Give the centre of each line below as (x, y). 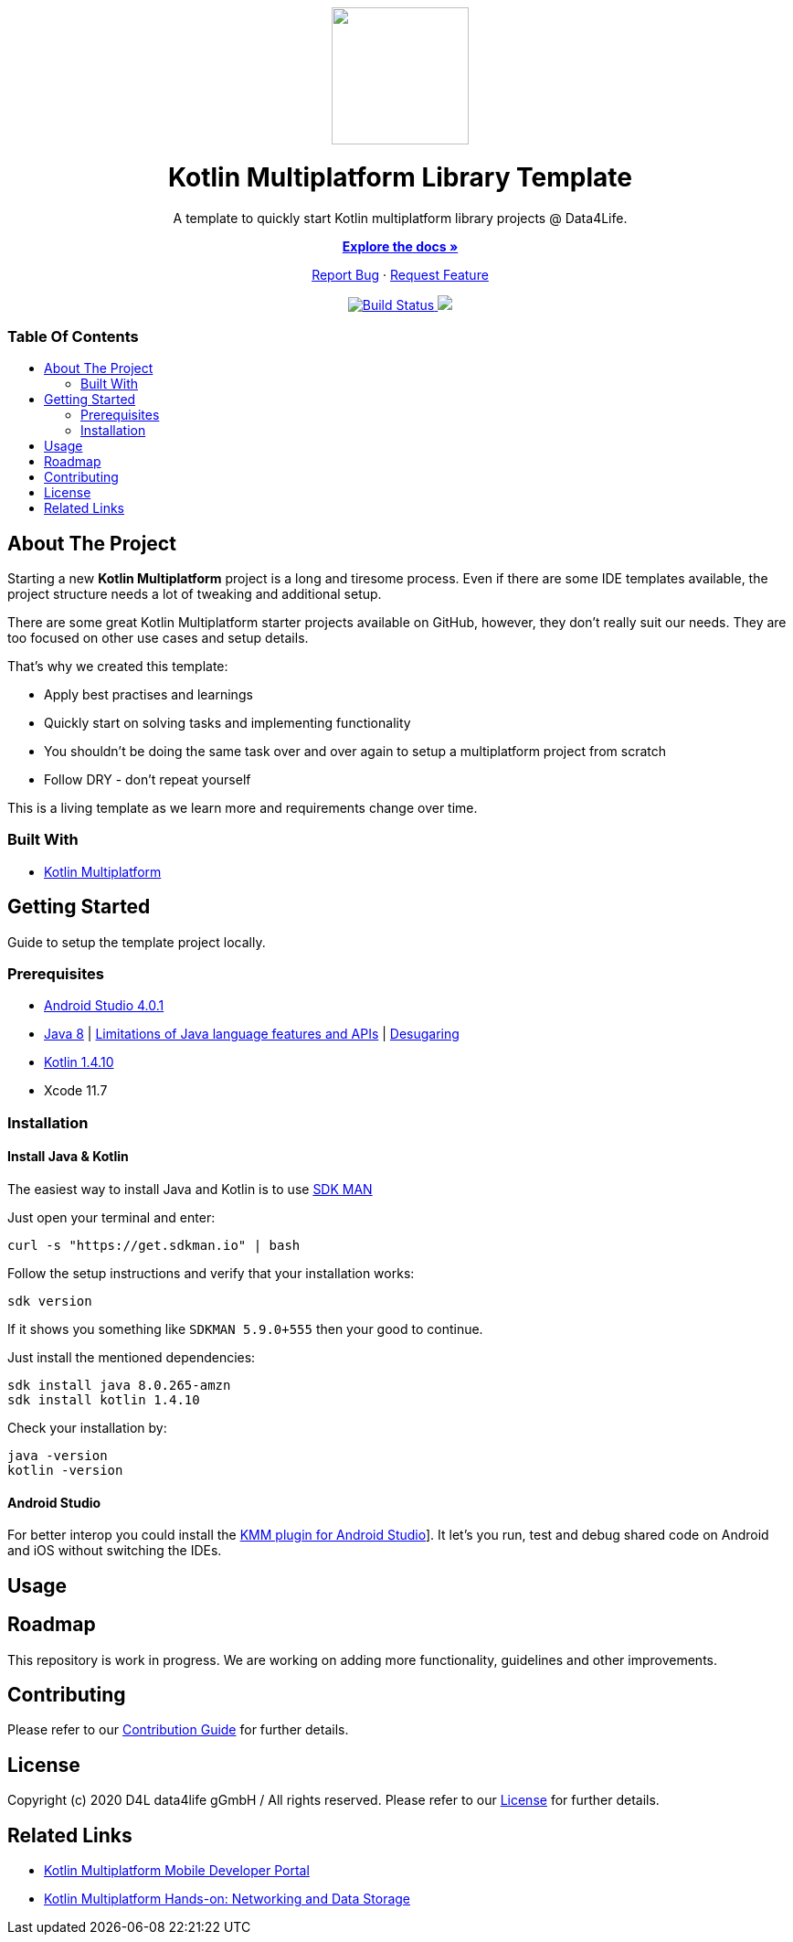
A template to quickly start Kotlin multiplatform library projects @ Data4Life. (400, 218)
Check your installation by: (87, 1428)
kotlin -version (65, 1471)
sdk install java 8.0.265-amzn (119, 1386)
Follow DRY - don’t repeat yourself (148, 780)
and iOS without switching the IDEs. (115, 1551)
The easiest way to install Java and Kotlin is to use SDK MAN (190, 1190)
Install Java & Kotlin (68, 1157)
